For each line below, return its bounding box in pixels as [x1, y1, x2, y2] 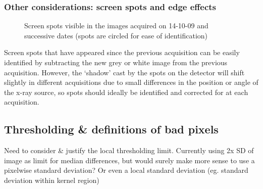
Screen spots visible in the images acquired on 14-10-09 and [24, 20, 208, 31]
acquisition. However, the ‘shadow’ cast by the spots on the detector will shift [4, 67, 245, 77]
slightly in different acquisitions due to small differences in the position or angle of [4, 77, 258, 87]
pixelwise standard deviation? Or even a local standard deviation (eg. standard [4, 165, 248, 175]
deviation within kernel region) [4, 174, 99, 185]
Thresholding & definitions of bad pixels [4, 121, 219, 137]
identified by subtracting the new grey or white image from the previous [4, 57, 228, 67]
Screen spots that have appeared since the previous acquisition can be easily [4, 47, 240, 58]
